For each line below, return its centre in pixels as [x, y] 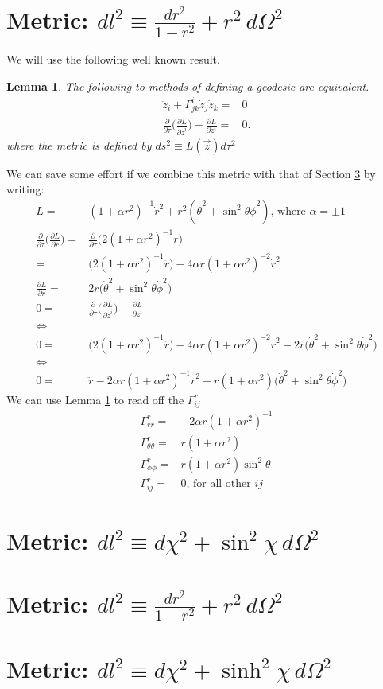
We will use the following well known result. [113, 59]
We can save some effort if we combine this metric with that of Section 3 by [191, 173]
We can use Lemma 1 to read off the [95, 399]
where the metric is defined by [79, 144]
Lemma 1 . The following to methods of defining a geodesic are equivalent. [188, 86]
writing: [25, 189]
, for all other [219, 484]
